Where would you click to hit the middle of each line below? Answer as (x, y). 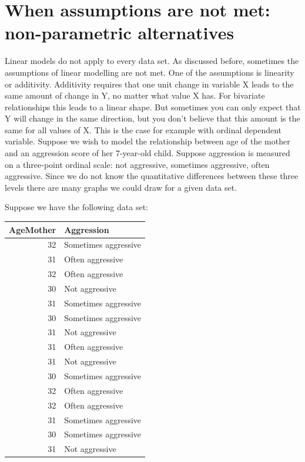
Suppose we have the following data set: (76, 207)
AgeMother (33, 229)
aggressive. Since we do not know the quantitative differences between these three (152, 176)
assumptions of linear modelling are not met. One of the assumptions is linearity (150, 72)
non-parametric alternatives (120, 33)
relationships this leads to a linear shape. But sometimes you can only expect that (153, 107)
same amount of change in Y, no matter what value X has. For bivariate (135, 95)
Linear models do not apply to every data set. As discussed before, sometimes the (152, 61)
